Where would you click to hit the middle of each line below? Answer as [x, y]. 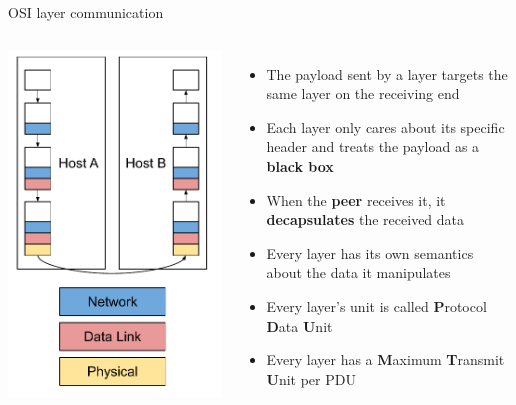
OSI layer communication [86, 12]
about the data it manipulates [358, 272]
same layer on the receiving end [363, 93]
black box [300, 165]
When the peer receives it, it [356, 199]
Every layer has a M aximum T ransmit [385, 359]
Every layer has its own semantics [370, 252]
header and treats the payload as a [373, 146]
